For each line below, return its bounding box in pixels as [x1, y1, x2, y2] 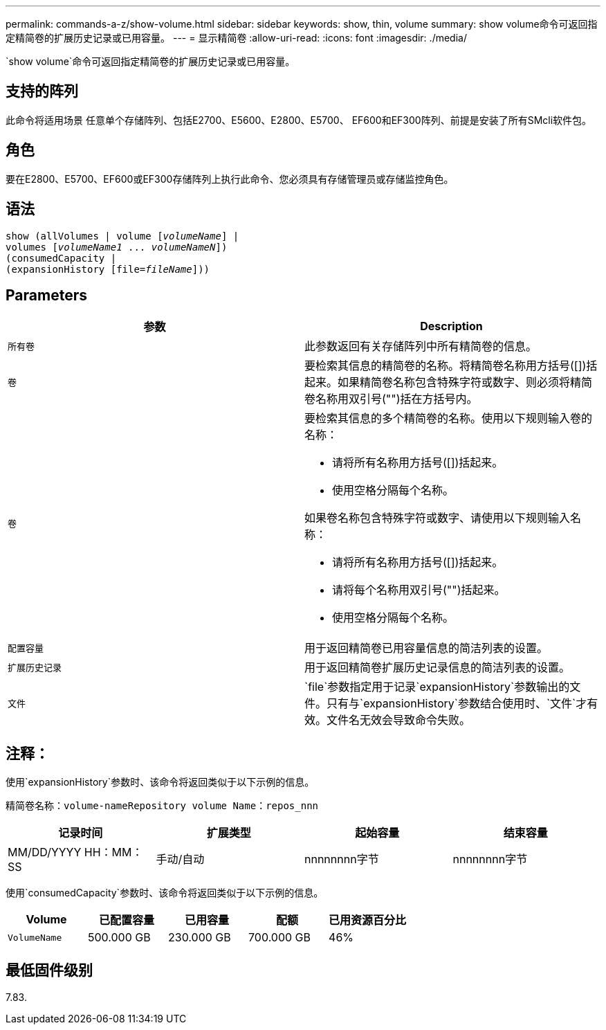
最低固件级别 [6, 961, 93, 979]
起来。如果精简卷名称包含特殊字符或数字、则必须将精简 [304, 375, 593, 390]
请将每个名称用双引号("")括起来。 [332, 583, 506, 597]
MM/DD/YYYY [8, 845, 82, 860]
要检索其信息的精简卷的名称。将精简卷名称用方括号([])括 [304, 359, 598, 373]
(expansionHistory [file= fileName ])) [6, 263, 210, 275]
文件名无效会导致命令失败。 [327, 713, 471, 728]
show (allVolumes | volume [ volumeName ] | [6, 230, 239, 242]
